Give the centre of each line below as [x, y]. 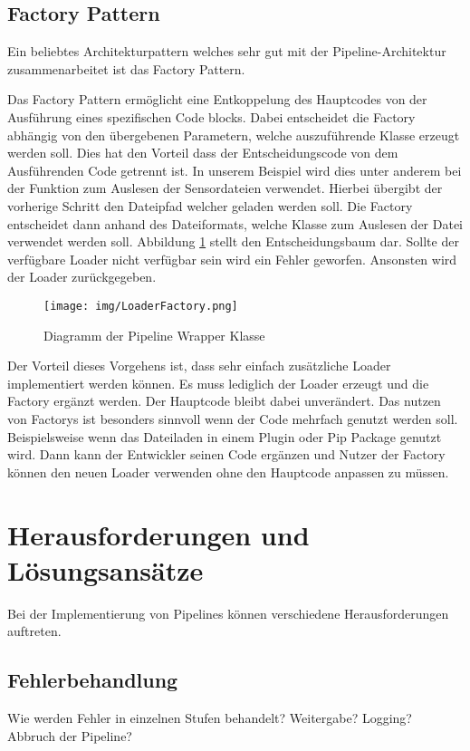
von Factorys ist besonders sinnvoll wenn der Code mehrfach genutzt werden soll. [233, 418]
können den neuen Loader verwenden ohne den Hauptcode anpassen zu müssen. [228, 472]
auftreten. [34, 631]
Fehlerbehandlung [93, 680]
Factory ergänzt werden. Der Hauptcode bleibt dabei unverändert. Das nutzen [224, 401]
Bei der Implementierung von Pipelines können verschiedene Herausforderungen [228, 613]
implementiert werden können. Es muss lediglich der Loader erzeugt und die [218, 383]
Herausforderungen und [158, 534]
